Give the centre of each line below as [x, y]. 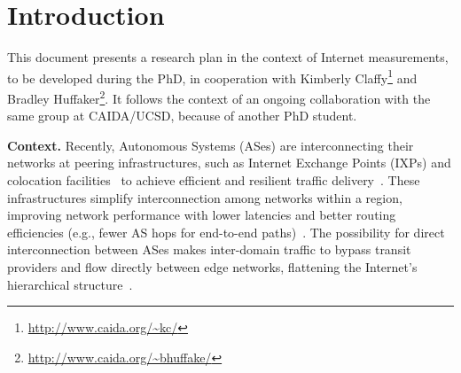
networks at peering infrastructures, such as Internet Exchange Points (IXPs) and [229, 163]
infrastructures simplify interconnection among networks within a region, [205, 197]
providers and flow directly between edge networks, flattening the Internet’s [212, 266]
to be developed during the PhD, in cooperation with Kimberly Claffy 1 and [212, 76]
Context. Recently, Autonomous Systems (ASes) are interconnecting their [211, 145]
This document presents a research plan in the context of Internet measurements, [228, 57]
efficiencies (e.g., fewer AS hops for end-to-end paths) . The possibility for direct [226, 232]
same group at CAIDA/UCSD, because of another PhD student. [182, 116]
